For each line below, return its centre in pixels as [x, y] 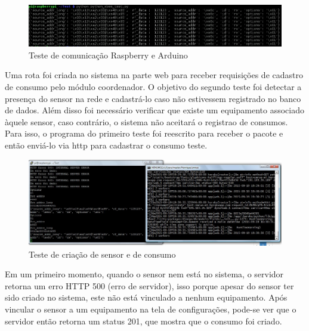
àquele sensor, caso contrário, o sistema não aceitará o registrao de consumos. [146, 121]
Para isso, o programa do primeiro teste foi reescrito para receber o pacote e [144, 133]
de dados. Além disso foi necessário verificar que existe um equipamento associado [154, 110]
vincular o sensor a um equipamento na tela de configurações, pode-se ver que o [151, 309]
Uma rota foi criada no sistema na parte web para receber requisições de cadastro [154, 75]
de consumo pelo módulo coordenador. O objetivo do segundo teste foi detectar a [153, 86]
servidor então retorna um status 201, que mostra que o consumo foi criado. [143, 321]
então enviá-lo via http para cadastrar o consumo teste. [106, 145]
